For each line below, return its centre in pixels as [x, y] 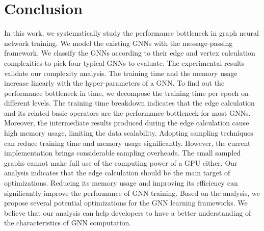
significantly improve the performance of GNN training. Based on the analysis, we [132, 193]
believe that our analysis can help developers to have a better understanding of [128, 212]
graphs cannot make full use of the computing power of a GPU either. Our [121, 162]
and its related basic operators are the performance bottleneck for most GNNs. [127, 112]
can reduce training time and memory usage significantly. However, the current [127, 143]
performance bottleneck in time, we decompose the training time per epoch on [126, 93]
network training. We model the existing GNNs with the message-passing [118, 43]
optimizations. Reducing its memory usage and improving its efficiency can [121, 183]
